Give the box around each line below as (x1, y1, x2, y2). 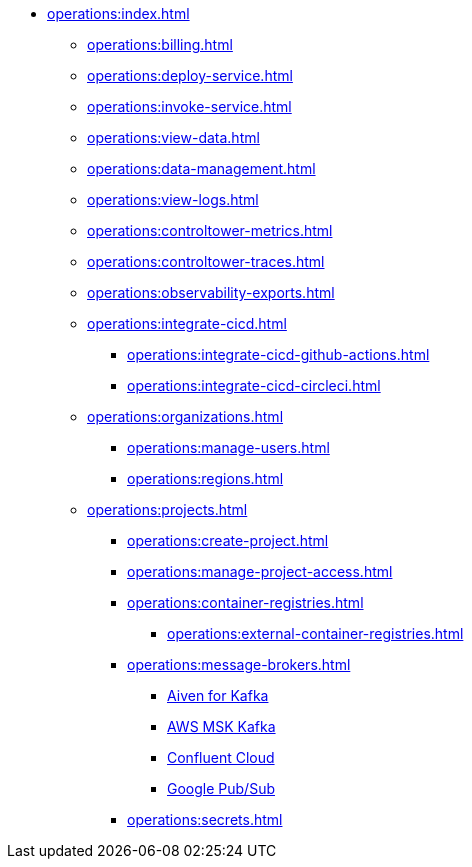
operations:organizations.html (87, 408, 284, 425)
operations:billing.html (87, 36, 233, 53)
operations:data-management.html (87, 160, 316, 177)
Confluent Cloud (167, 749, 275, 766)
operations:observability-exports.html (87, 284, 335, 301)
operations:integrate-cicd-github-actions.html (127, 346, 430, 363)
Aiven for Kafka (167, 687, 269, 704)
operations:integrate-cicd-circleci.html (127, 377, 381, 394)
